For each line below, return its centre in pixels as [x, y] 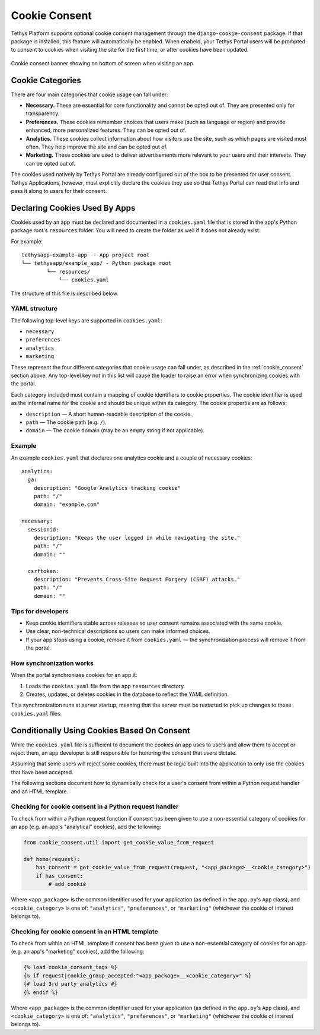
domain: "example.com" [67, 504]
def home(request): [52, 859]
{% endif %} [41, 992]
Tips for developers [40, 611]
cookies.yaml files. [36, 713]
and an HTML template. [39, 791]
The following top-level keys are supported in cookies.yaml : [87, 320]
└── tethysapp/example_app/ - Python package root [97, 263]
